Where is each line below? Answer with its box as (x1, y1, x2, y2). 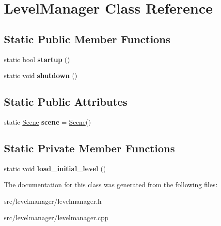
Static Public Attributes (4, 94, 127, 109)
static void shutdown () (4, 70, 78, 81)
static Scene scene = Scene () (4, 116, 91, 127)
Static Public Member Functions (4, 31, 171, 46)
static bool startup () (4, 54, 70, 64)
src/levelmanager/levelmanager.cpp (4, 212, 109, 222)
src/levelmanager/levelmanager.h (4, 195, 102, 206)
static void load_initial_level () (4, 163, 106, 173)
